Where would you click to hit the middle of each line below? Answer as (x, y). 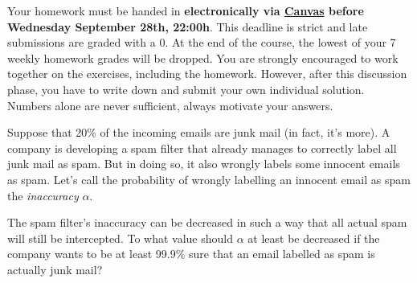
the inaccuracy (43, 195)
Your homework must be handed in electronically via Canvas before (186, 10)
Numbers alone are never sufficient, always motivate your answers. (170, 105)
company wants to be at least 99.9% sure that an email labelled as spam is (191, 254)
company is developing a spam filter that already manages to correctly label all (202, 148)
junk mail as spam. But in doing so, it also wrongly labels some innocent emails (204, 164)
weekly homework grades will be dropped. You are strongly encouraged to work (203, 57)
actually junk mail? (55, 269)
